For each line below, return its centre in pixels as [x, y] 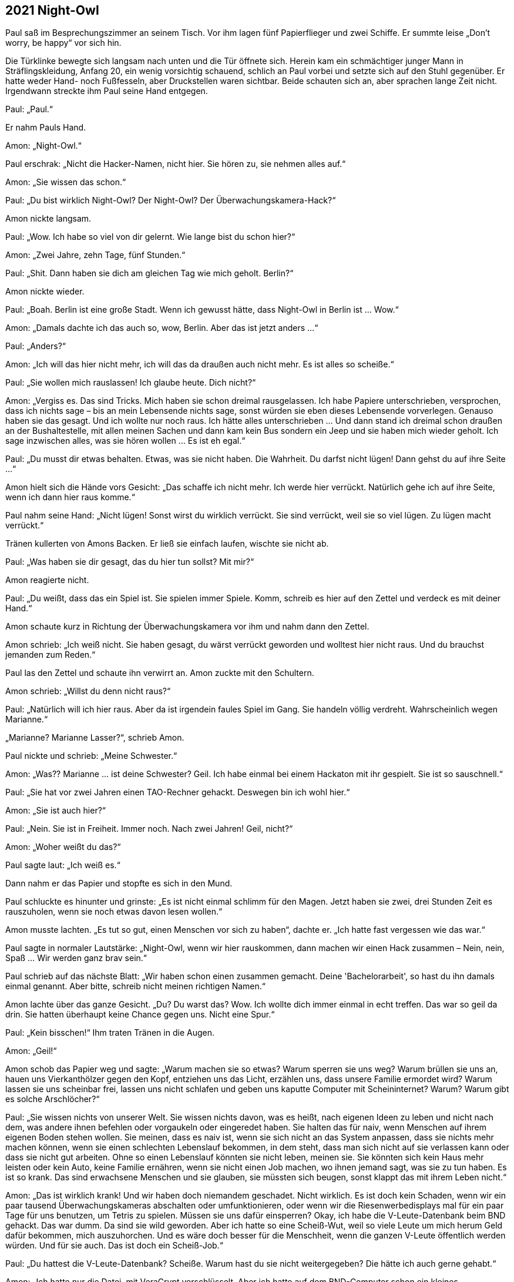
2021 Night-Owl [52, 10]
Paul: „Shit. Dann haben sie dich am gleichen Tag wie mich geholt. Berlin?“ [150, 273]
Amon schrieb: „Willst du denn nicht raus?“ [88, 691]
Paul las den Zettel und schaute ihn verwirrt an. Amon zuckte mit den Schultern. [160, 673]
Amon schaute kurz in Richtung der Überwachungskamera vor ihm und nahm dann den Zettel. [187, 627]
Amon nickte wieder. [45, 292]
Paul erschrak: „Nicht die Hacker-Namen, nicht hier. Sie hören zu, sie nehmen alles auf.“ [176, 164]
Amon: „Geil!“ [31, 1051]
